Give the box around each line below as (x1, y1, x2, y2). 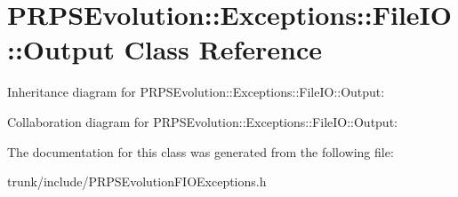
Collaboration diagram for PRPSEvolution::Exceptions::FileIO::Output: (7, 112, 398, 130)
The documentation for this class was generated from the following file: (7, 142, 394, 161)
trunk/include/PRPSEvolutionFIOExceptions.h (7, 172, 267, 191)
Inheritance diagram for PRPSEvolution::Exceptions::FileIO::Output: (7, 83, 385, 101)
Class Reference (124, 31, 322, 67)
